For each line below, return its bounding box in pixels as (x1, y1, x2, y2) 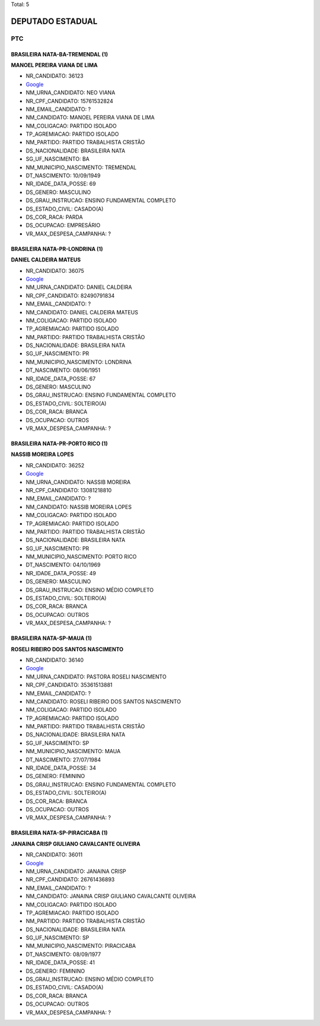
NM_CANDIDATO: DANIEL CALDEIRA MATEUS (25, 308, 139, 316)
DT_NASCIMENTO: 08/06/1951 (25, 367, 101, 374)
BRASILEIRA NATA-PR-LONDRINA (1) (11, 245, 103, 252)
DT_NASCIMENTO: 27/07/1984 (25, 756, 101, 763)
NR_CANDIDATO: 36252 (25, 461, 85, 469)
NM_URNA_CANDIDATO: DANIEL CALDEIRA (25, 283, 133, 291)
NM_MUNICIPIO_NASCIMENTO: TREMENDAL (25, 164, 137, 171)
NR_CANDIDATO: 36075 (25, 267, 84, 274)
